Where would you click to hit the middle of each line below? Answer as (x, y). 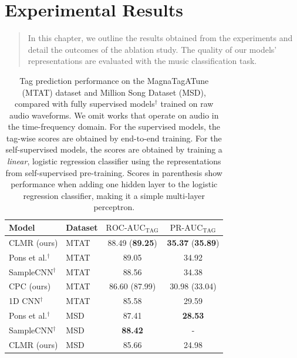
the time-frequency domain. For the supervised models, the (114, 126)
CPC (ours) (30, 286)
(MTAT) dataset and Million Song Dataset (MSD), (114, 92)
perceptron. (114, 207)
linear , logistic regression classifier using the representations (114, 161)
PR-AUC (186, 229)
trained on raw (187, 104)
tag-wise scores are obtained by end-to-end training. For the (114, 138)
